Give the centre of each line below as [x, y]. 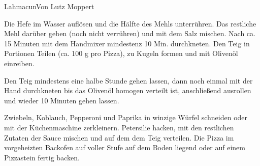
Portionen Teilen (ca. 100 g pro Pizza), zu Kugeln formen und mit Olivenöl [121, 53]
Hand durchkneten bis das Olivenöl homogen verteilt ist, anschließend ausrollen [128, 90]
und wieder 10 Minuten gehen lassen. [62, 100]
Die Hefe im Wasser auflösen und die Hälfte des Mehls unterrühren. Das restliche [130, 23]
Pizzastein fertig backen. [42, 157]
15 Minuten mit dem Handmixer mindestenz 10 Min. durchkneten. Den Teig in [127, 43]
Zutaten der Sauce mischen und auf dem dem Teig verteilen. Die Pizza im [119, 137]
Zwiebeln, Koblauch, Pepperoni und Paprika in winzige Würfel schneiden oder [126, 117]
